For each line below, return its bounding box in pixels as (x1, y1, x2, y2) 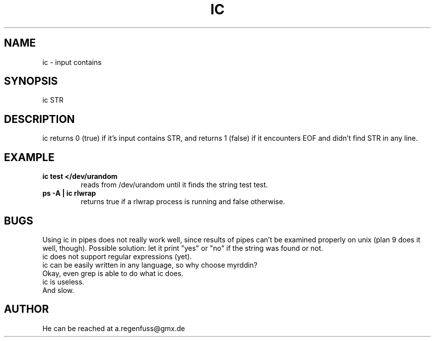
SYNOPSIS (4, 75, 58, 88)
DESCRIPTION (4, 113, 75, 125)
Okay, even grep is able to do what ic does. (42, 269, 184, 278)
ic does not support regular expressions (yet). (42, 252, 192, 261)
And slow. (42, 285, 74, 294)
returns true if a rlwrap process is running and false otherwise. (80, 197, 285, 206)
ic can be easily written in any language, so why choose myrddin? (42, 260, 258, 269)
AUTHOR (4, 303, 49, 316)
